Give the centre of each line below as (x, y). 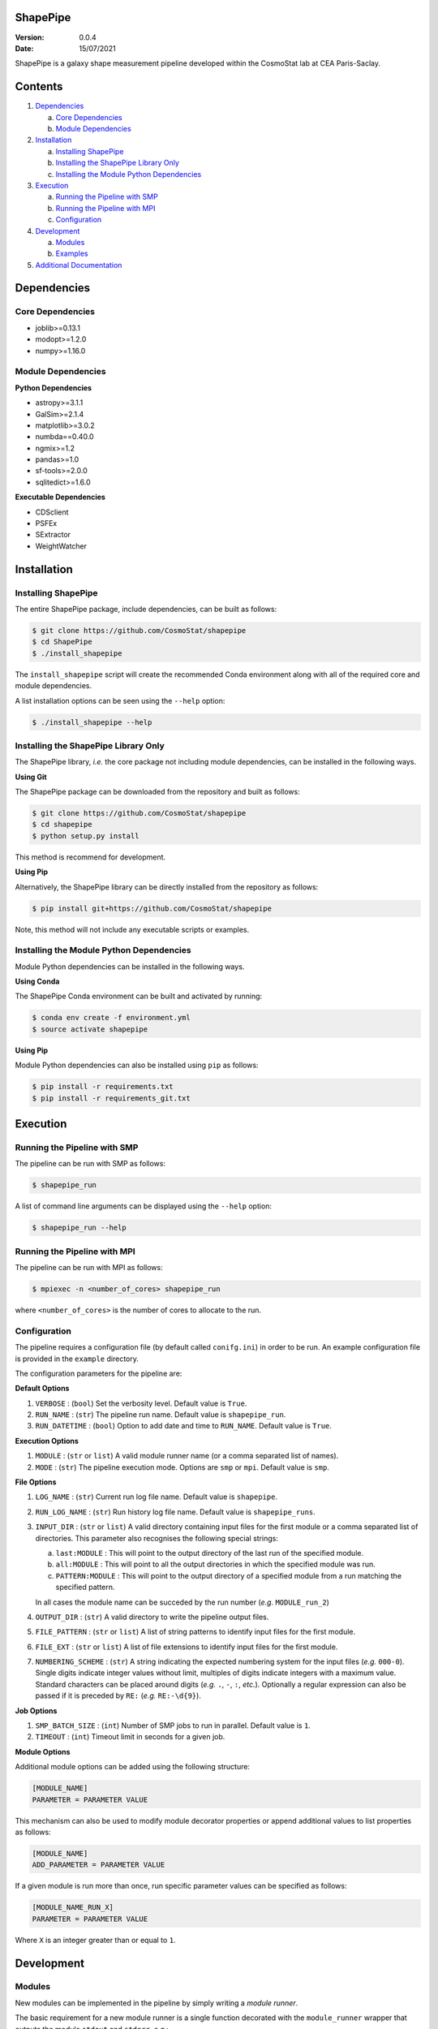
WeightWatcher (61, 546)
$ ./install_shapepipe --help (92, 722)
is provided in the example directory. (77, 1359)
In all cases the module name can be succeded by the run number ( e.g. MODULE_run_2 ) (182, 1602)
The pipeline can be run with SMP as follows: (90, 1164)
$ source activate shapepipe (90, 1029)
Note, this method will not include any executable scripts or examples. (132, 929)
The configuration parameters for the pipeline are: (99, 1373)
